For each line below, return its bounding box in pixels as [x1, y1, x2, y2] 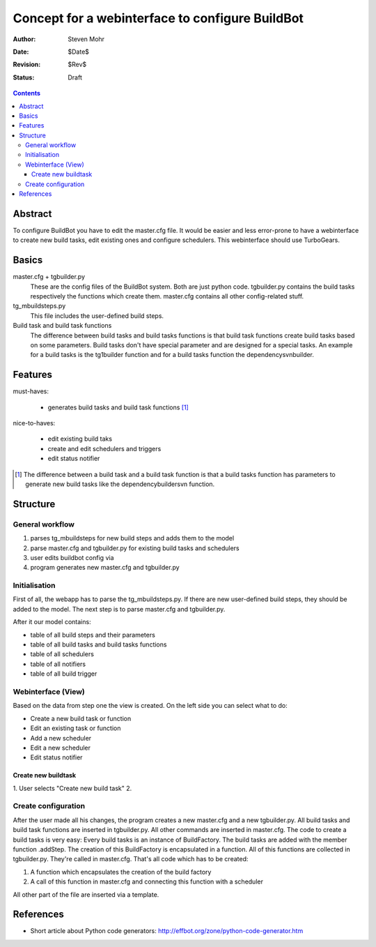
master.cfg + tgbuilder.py [13, 273, 86, 281]
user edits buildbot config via [30, 553, 114, 561]
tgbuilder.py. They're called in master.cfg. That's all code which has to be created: [13, 855, 249, 863]
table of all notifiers [30, 660, 86, 668]
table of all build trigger [30, 669, 97, 678]
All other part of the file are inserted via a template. [13, 890, 159, 899]
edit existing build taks [47, 434, 113, 443]
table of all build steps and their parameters [30, 630, 156, 639]
